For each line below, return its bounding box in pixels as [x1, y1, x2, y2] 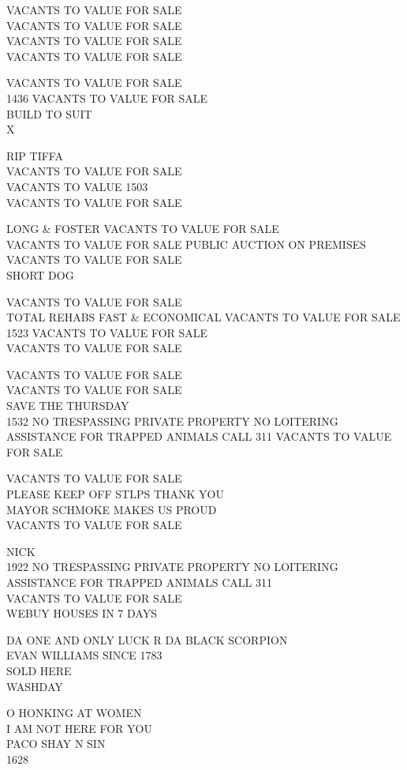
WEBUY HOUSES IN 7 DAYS [6, 605, 157, 622]
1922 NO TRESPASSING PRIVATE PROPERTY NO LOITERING [6, 558, 338, 575]
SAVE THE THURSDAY [6, 397, 129, 414]
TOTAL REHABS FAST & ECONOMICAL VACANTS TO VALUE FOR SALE [6, 309, 401, 325]
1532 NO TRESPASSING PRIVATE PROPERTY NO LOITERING [6, 412, 338, 429]
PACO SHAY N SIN [6, 735, 106, 752]
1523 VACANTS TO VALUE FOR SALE [6, 324, 208, 340]
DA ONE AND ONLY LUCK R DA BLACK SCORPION [6, 631, 288, 648]
